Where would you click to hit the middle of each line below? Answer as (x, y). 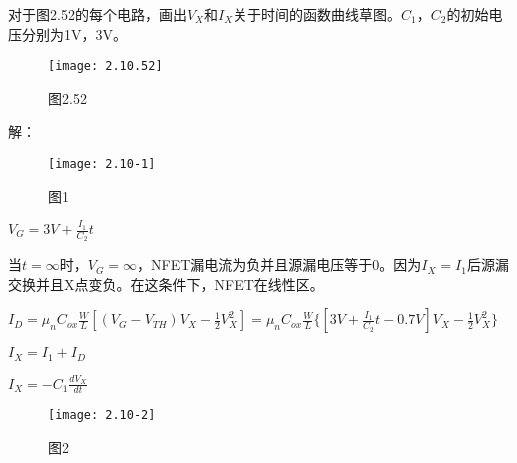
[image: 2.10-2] (102, 415)
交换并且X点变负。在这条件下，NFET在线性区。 (166, 283)
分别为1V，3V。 (74, 33)
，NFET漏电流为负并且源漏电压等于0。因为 (279, 264)
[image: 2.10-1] (102, 164)
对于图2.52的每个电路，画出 (97, 14)
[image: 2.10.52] (105, 66)
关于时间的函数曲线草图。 (317, 14)
